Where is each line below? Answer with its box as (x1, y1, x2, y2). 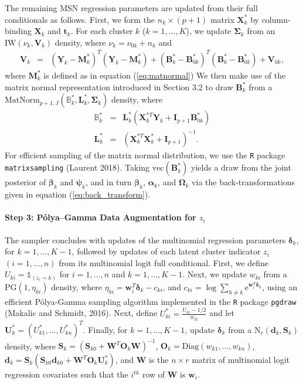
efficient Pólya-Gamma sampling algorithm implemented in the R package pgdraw (5, 295, 297, 307)
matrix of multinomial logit (192, 354, 290, 366)
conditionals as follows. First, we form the (5, 13, 155, 25)
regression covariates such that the (5, 368, 128, 380)
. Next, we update (182, 268, 247, 280)
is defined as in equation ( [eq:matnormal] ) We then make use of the (43, 69, 286, 81)
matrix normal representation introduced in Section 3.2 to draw (5, 80, 233, 93)
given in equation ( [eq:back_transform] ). (5, 188, 151, 201)
